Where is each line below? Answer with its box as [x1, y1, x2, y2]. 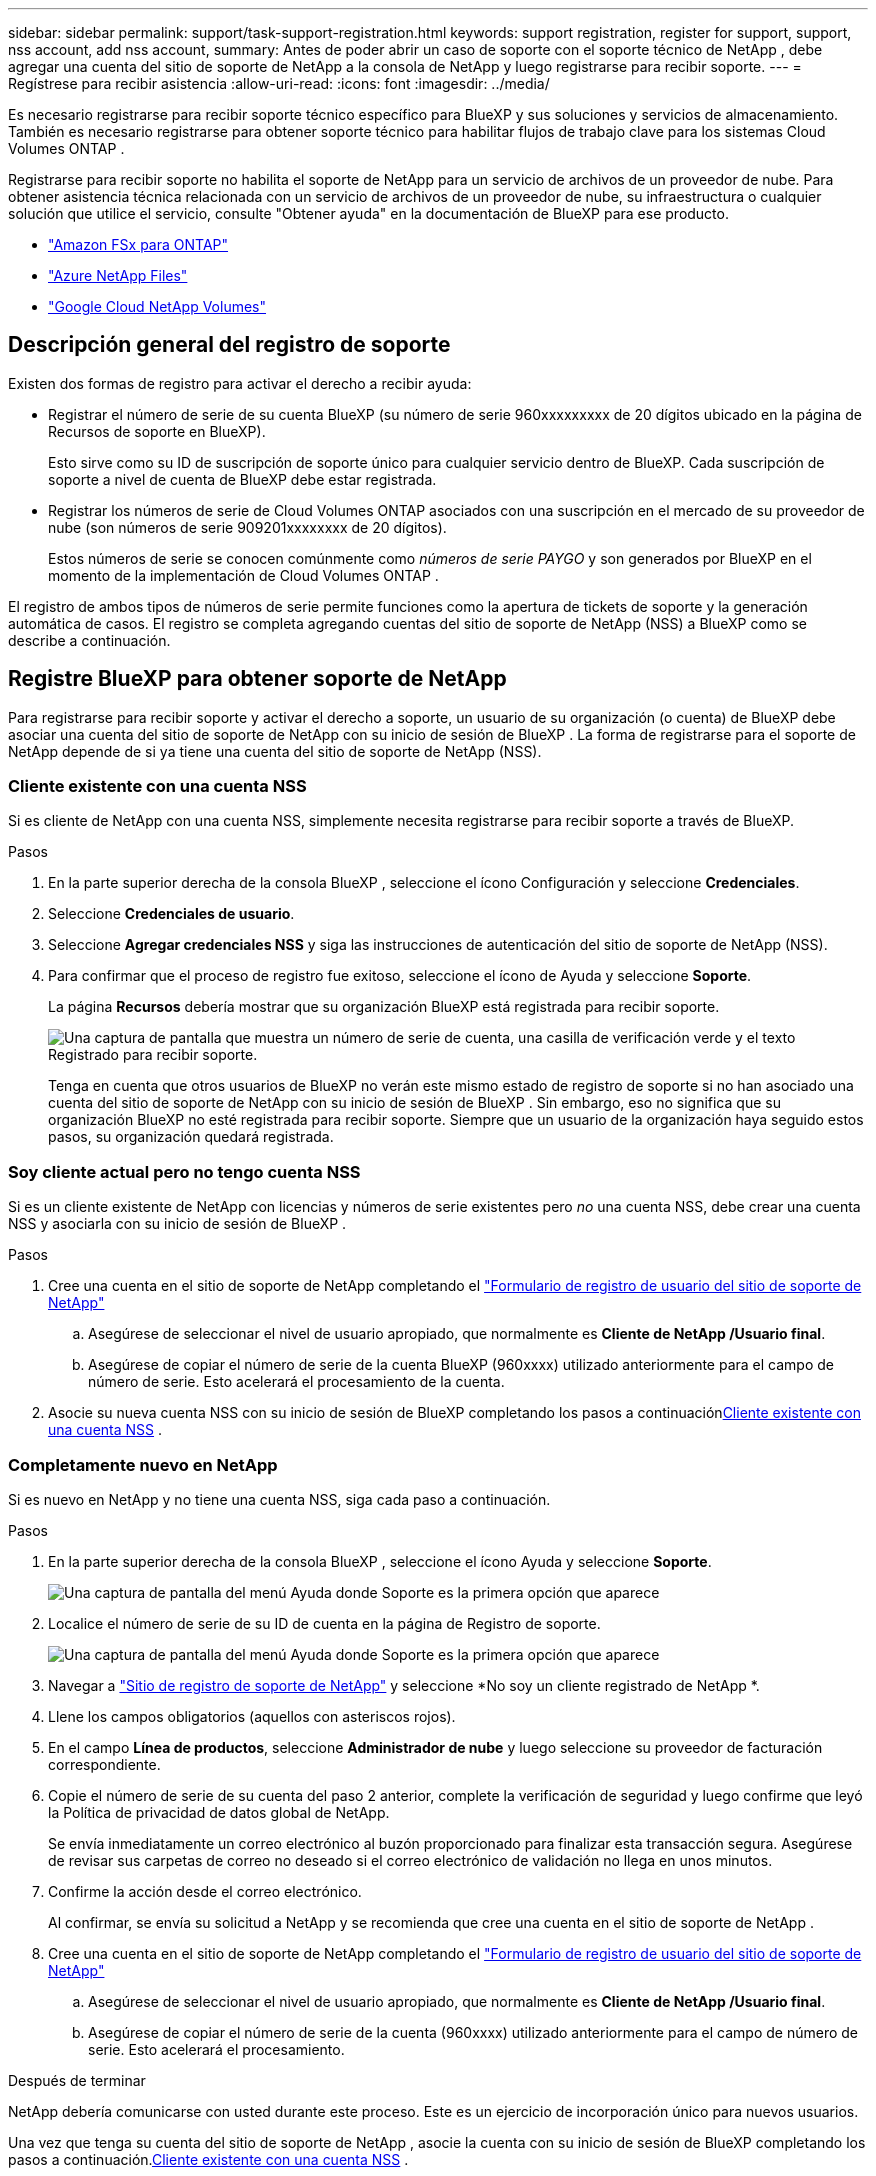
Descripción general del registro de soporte [8, 332, 451, 358]
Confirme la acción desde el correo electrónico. [48, 1882, 362, 1900]
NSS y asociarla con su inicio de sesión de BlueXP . [8, 1215, 347, 1233]
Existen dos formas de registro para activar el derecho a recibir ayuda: [8, 374, 472, 392]
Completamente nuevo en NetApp [8, 1454, 278, 1475]
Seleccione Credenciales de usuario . [48, 905, 295, 923]
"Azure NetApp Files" [48, 267, 188, 284]
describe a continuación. [8, 631, 171, 649]
